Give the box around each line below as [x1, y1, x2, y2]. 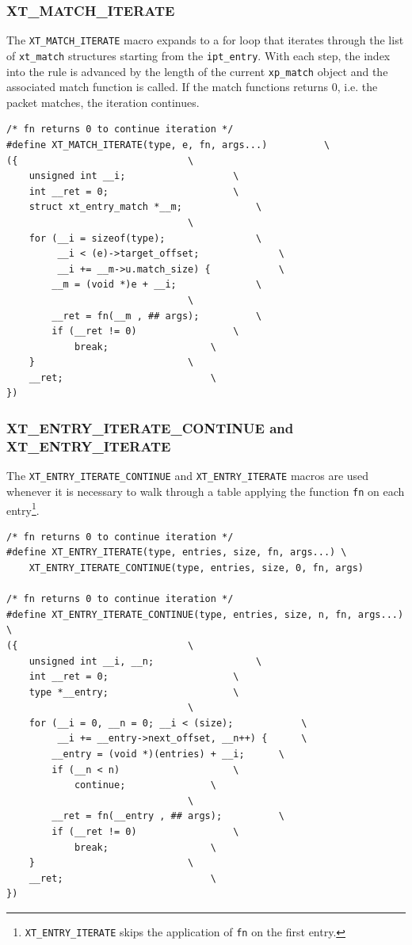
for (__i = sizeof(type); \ [29, 232, 262, 244]
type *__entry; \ [29, 686, 239, 698]
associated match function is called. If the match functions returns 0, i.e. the [6, 78, 378, 95]
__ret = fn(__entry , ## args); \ [51, 810, 284, 822]
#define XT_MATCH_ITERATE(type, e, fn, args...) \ [6, 139, 330, 151]
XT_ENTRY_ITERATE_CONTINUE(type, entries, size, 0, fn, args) [29, 562, 364, 573]
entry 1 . [6, 499, 40, 518]
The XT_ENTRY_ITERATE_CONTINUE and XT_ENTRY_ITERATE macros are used [6, 467, 369, 484]
